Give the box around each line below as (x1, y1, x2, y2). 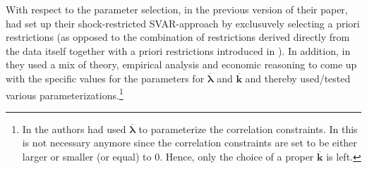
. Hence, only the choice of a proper (160, 149, 314, 163)
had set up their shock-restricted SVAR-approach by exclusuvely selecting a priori (6, 15, 360, 30)
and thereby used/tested (245, 70, 351, 85)
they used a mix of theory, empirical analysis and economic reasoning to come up (6, 57, 357, 72)
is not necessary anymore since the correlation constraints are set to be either (22, 135, 357, 150)
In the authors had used (22, 121, 126, 136)
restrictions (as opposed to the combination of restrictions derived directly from (6, 30, 350, 44)
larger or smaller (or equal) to (22, 149, 152, 163)
